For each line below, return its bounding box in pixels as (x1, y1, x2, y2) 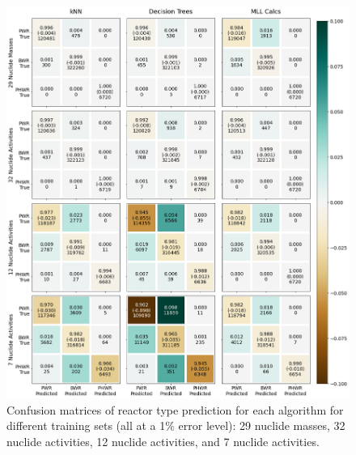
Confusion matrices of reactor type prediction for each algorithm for (6, 401, 344, 418)
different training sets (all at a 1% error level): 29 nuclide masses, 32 (6, 417, 345, 434)
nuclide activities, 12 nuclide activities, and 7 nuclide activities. (6, 432, 320, 449)
